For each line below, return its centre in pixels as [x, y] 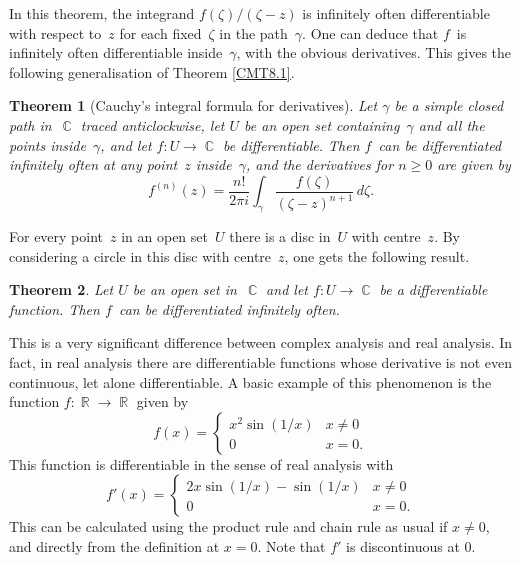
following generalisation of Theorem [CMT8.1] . [152, 71]
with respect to [55, 32]
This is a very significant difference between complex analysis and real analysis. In [261, 342]
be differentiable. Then [291, 144]
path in [30, 124]
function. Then [54, 308]
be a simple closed [449, 105]
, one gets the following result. [377, 255]
